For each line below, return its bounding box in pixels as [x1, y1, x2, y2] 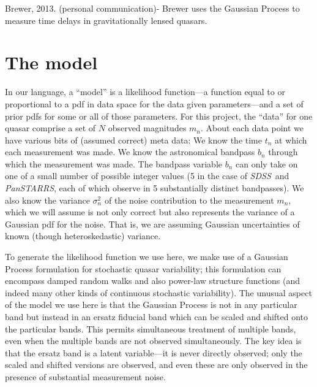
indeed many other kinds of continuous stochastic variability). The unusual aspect [5, 286, 312, 299]
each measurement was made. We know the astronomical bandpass [5, 145, 255, 158]
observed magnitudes [108, 121, 187, 134]
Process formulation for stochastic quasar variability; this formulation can [5, 262, 282, 275]
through [268, 145, 298, 158]
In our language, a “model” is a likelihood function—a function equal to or [5, 85, 285, 98]
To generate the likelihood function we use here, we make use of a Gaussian [5, 250, 288, 263]
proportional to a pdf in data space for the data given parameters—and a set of [5, 97, 304, 110]
